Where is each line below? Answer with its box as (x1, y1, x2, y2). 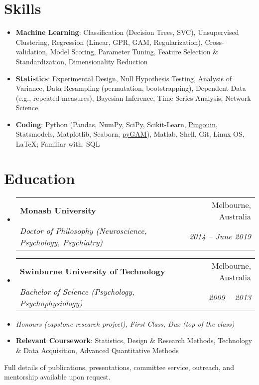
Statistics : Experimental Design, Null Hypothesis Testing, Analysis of (15, 73, 232, 83)
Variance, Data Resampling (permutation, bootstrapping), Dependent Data (15, 83, 246, 93)
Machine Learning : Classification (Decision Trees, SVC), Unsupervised (15, 27, 239, 37)
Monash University (19, 204, 96, 216)
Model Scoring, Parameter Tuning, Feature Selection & (50, 46, 219, 57)
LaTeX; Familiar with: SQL (15, 139, 100, 149)
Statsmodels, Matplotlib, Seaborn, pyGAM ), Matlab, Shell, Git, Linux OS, (15, 129, 245, 139)
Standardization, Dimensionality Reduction (15, 56, 148, 66)
